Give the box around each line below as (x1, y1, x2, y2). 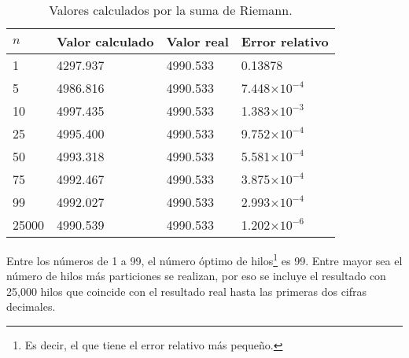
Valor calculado (57, 32, 154, 50)
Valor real (166, 32, 229, 50)
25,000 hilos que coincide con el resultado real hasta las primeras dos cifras (6, 282, 367, 299)
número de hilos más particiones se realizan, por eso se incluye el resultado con (6, 268, 386, 284)
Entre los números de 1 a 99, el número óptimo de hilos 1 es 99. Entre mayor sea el (6, 250, 403, 268)
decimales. (6, 298, 56, 315)
